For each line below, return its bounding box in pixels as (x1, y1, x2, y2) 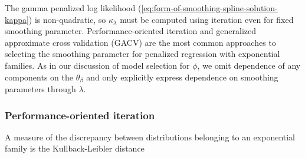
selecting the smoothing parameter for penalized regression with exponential (5, 48, 280, 60)
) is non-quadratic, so (28, 13, 106, 25)
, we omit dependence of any (197, 59, 301, 71)
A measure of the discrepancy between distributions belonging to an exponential (5, 130, 295, 143)
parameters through (5, 83, 76, 95)
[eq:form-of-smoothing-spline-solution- (141, 2, 278, 14)
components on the (5, 70, 73, 83)
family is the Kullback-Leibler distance (5, 142, 145, 154)
